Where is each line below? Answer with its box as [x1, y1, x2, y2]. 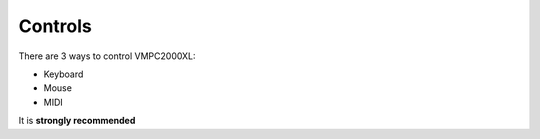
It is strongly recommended [18, 115, 136, 127]
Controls [18, 15, 92, 37]
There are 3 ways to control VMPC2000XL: [18, 50, 196, 62]
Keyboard [43, 68, 84, 80]
